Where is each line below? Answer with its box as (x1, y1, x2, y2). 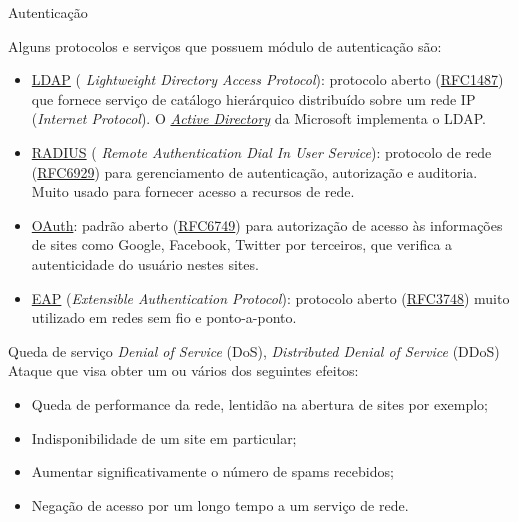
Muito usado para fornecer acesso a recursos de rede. (31, 181, 355, 202)
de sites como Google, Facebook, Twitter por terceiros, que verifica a (31, 234, 453, 255)
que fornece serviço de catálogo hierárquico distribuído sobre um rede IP (31, 88, 476, 109)
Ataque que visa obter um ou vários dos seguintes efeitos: (8, 360, 359, 381)
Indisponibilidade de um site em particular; (31, 427, 297, 448)
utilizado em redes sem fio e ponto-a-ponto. (31, 307, 297, 328)
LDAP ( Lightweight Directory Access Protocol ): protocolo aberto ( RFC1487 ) (31, 69, 504, 90)
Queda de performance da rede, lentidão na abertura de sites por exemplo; (31, 393, 488, 414)
